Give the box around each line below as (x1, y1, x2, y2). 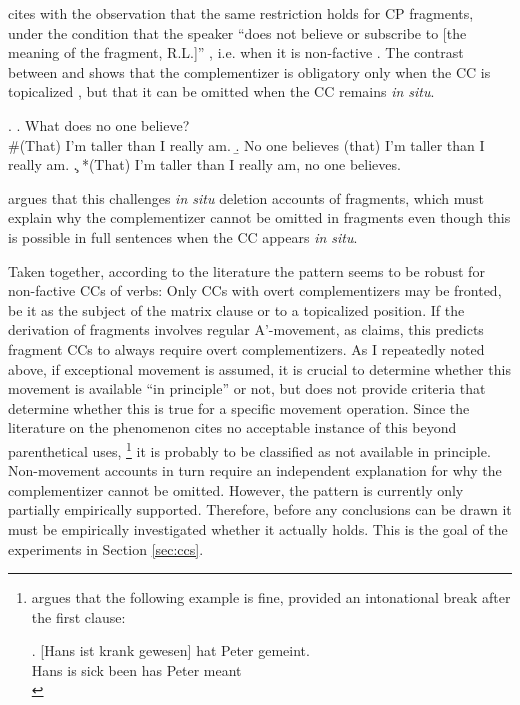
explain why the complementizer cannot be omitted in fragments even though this (8, 207, 511, 228)
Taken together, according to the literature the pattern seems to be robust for (8, 260, 485, 281)
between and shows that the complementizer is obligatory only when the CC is (8, 61, 491, 82)
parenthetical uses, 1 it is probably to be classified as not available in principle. (8, 437, 491, 461)
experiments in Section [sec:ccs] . (8, 538, 204, 559)
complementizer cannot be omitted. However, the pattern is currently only (8, 479, 464, 500)
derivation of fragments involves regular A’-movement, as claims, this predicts (8, 319, 484, 340)
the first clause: (31, 606, 126, 627)
